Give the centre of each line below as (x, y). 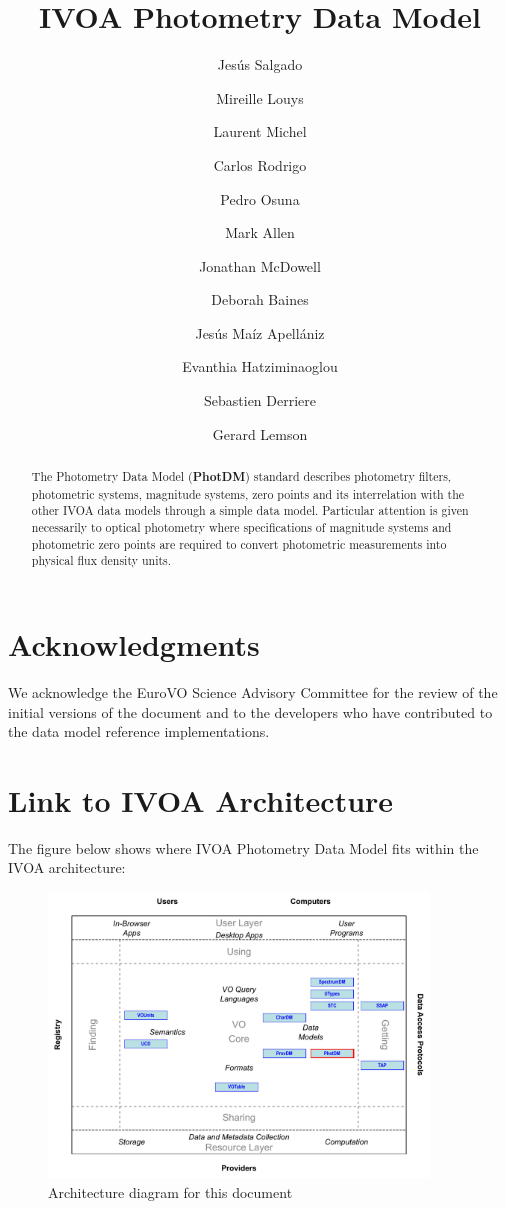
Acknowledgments (134, 643)
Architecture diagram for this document (170, 1191)
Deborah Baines (260, 299)
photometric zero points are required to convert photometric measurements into (239, 543)
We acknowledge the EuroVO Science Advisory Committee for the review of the (253, 691)
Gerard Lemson (260, 433)
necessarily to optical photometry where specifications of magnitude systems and (241, 527)
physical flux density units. (101, 560)
